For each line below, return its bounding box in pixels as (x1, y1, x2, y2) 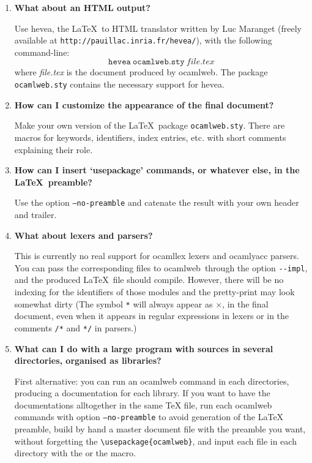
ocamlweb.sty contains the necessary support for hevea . (14, 78, 225, 91)
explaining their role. (14, 143, 93, 156)
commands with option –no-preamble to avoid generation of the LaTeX (14, 410, 284, 423)
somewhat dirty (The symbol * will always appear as (14, 297, 213, 310)
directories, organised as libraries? (14, 354, 162, 367)
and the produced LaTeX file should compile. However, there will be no (14, 273, 284, 286)
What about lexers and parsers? (14, 228, 153, 241)
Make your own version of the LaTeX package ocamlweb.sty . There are (14, 119, 285, 132)
